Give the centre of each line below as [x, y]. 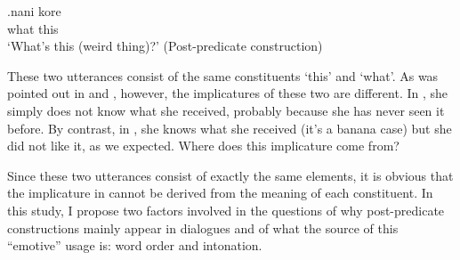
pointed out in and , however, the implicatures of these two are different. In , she [228, 93]
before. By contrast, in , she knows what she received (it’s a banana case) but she [230, 128]
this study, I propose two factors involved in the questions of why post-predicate [226, 210]
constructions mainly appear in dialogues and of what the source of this [203, 227]
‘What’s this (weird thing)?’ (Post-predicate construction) [165, 46]
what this [33, 28]
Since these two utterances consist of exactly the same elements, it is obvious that [230, 175]
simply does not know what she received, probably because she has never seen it [226, 110]
